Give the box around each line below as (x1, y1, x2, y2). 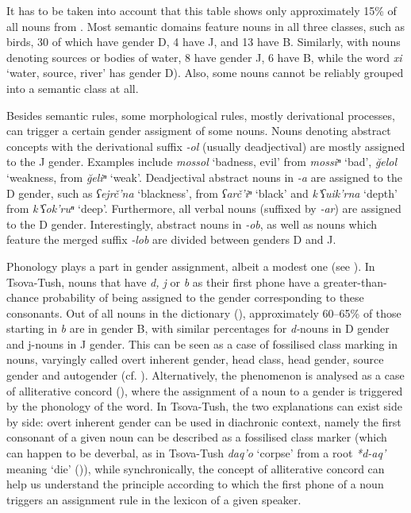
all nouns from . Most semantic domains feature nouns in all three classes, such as (6, 17, 405, 34)
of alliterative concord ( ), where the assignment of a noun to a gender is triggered (6, 382, 403, 399)
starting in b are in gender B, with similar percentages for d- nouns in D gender (6, 320, 390, 337)
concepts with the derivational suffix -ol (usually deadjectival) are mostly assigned (6, 137, 405, 154)
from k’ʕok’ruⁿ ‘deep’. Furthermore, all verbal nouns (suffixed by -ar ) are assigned (6, 200, 401, 217)
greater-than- (323, 273, 387, 290)
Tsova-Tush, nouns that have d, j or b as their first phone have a (6, 273, 320, 290)
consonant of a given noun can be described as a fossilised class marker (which (6, 429, 387, 445)
